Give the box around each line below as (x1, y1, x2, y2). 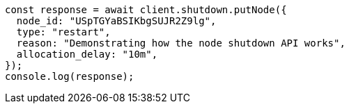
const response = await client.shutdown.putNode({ (5, 4, 287, 15)
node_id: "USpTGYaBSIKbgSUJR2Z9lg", (16, 15, 217, 26)
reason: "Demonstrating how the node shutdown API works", (16, 37, 346, 49)
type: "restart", (16, 26, 111, 37)
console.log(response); (5, 71, 134, 82)
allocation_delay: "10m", (16, 49, 158, 60)
